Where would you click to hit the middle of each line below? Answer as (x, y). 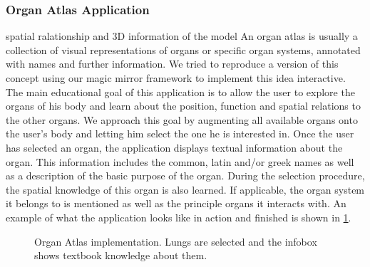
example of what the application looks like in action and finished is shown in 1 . (179, 217)
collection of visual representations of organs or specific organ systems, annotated (183, 49)
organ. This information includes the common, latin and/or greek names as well (180, 161)
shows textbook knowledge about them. (121, 255)
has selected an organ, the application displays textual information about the (174, 147)
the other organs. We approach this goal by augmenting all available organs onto (182, 119)
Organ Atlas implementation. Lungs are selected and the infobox (176, 241)
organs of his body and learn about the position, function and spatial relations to (183, 106)
